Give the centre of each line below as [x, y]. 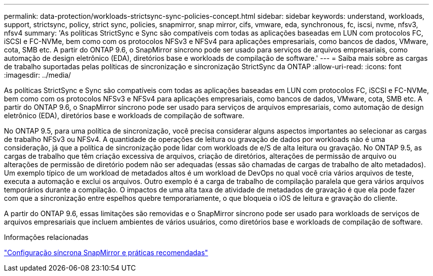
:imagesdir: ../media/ [38, 75]
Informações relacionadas [46, 237]
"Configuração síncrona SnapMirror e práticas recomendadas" [106, 253]
